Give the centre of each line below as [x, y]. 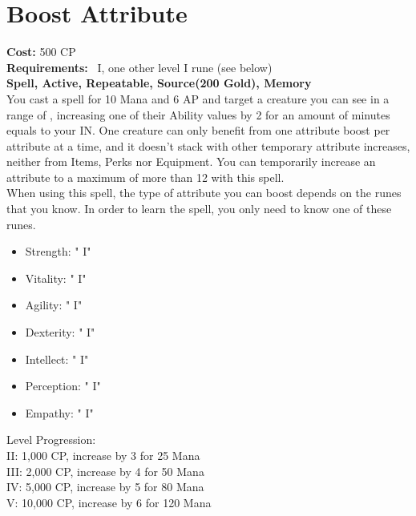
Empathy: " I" [59, 412]
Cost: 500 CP [41, 52]
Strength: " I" [58, 251]
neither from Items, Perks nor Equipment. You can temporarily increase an [191, 161]
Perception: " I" [63, 386]
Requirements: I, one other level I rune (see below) [139, 67]
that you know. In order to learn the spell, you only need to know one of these [199, 209]
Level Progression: [51, 439]
